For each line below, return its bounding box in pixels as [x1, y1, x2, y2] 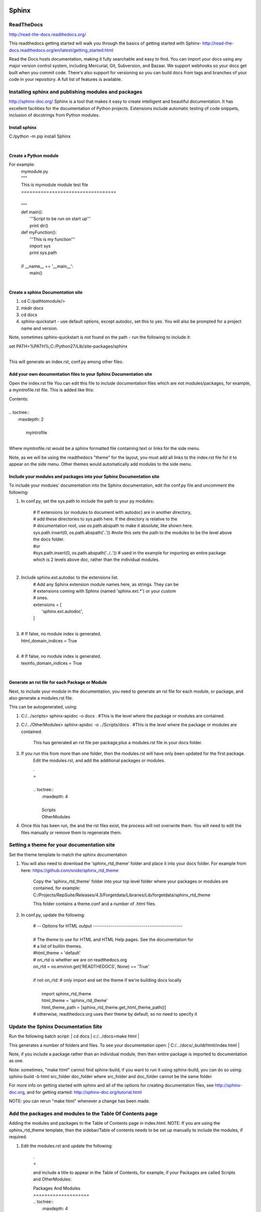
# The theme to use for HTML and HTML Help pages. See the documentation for [33, 936, 193, 942]
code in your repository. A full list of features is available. [9, 77, 122, 82]
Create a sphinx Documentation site [9, 289, 83, 295]
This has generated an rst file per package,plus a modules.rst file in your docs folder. [33, 739, 203, 745]
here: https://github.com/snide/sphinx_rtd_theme [21, 867, 119, 873]
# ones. [33, 595, 48, 601]
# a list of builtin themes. [33, 943, 82, 949]
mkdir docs [21, 305, 43, 311]
